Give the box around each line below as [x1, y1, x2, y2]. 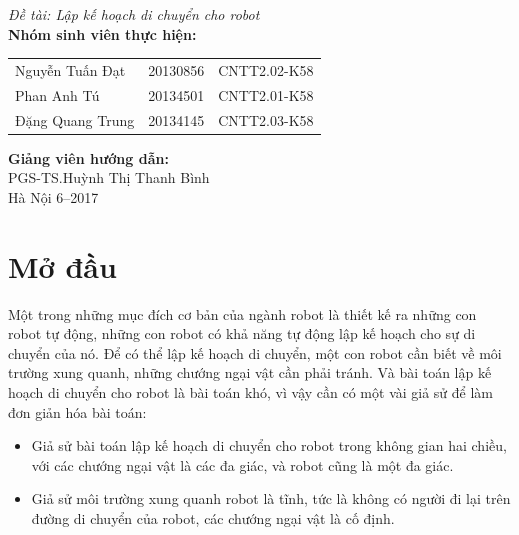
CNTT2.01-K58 [218, 84, 314, 105]
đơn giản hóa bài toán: [8, 401, 147, 422]
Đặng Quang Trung [15, 109, 135, 130]
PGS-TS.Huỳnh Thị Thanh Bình [8, 167, 210, 188]
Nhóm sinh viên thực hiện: [8, 23, 197, 44]
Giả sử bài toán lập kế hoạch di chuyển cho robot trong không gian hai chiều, [31, 435, 507, 456]
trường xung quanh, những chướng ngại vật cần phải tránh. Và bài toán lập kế [8, 362, 492, 383]
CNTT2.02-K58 [218, 59, 314, 80]
